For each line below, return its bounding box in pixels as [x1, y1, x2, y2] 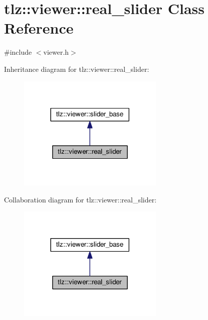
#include [4, 47, 32, 57]
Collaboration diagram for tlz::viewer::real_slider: [4, 194, 157, 204]
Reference [4, 18, 74, 38]
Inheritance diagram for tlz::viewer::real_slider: [4, 63, 149, 74]
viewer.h [43, 47, 69, 57]
